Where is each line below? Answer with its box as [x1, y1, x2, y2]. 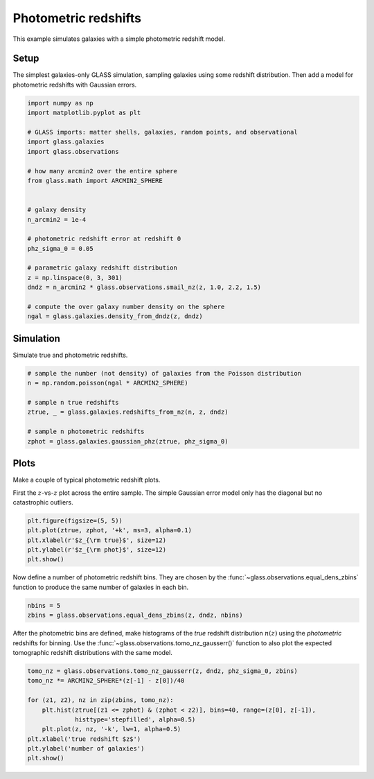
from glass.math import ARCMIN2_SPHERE [27, 177, 163, 184]
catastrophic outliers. [12, 498, 73, 506]
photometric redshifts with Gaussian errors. [12, 80, 137, 89]
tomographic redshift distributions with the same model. [12, 648, 173, 656]
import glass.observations [27, 148, 119, 155]
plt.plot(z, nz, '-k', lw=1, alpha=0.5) [42, 725, 181, 733]
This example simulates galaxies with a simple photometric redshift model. [12, 35, 225, 43]
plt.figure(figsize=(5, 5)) [27, 516, 123, 525]
